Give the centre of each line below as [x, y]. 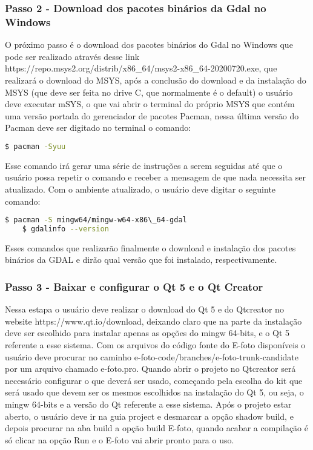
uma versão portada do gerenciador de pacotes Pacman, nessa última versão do [152, 115]
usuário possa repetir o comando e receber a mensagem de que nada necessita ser [155, 177]
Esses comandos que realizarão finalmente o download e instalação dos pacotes [150, 247]
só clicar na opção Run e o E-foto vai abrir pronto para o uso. [120, 439]
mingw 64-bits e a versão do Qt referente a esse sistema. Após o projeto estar [148, 404]
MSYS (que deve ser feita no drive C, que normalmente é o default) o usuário [149, 92]
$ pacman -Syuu [35, 146]
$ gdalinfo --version [65, 229]
